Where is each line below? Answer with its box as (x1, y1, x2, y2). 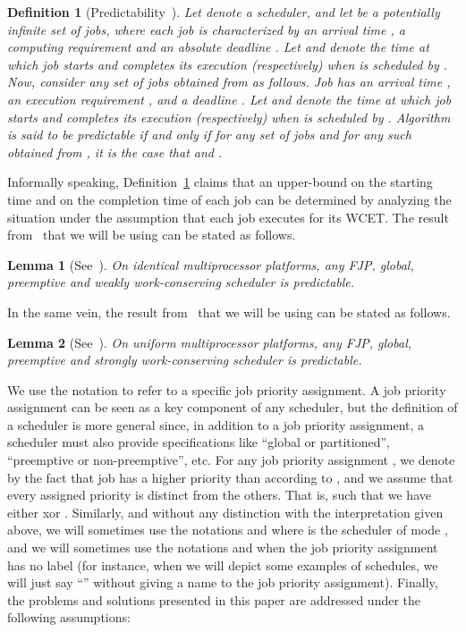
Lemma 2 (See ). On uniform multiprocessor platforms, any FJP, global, (7, 333, 412, 351)
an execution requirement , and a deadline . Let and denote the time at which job (7, 89, 452, 108)
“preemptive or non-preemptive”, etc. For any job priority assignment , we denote (7, 451, 455, 469)
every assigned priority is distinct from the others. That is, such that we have (7, 485, 431, 504)
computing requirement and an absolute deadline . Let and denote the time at (7, 38, 429, 56)
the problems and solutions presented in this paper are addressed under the (7, 590, 421, 609)
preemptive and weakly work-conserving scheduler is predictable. (7, 273, 355, 291)
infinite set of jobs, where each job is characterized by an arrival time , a (7, 20, 405, 38)
